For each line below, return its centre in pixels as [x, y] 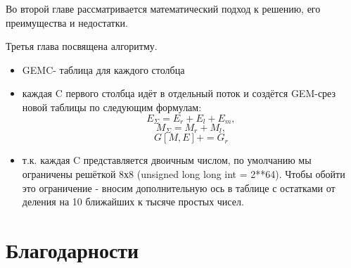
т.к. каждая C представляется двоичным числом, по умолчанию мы [167, 160]
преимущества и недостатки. [67, 22]
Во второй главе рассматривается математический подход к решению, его [163, 8]
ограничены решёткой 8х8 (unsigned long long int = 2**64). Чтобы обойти [184, 174]
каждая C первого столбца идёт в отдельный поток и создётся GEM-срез [179, 93]
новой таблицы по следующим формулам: [112, 107]
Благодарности [72, 250]
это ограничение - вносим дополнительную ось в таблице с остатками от [179, 187]
